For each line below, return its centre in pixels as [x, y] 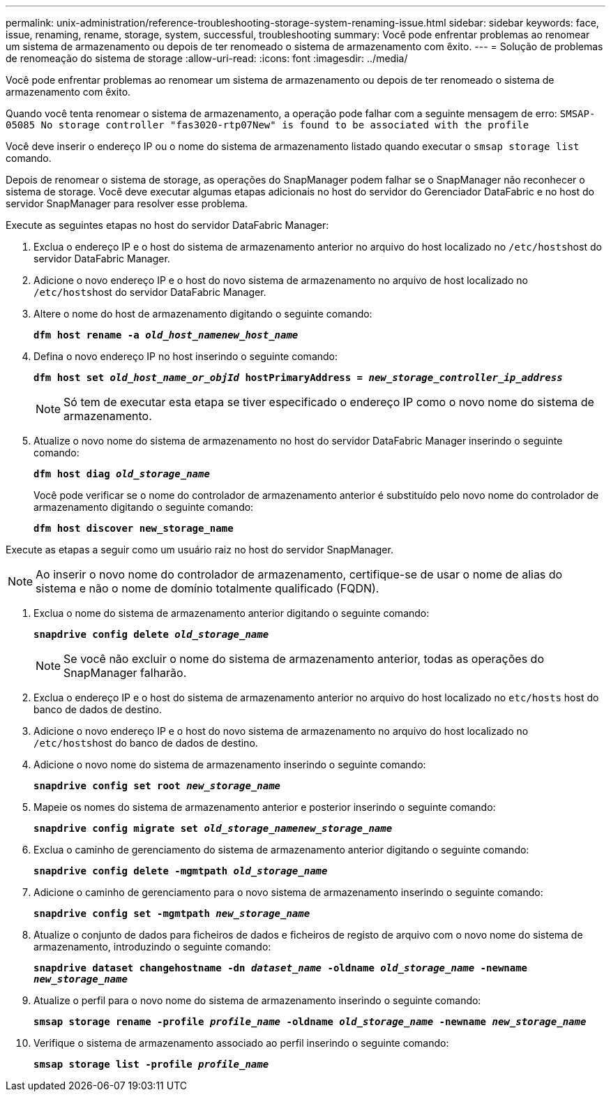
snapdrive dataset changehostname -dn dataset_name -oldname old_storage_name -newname [281, 968]
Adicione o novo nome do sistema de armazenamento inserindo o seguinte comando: [230, 764]
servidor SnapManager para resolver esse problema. [127, 203]
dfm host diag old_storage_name [122, 474]
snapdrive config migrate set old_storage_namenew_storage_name [213, 828]
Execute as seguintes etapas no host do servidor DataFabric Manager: [167, 225]
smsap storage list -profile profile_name [151, 1064]
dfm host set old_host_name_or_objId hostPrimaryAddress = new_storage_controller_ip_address [298, 378]
